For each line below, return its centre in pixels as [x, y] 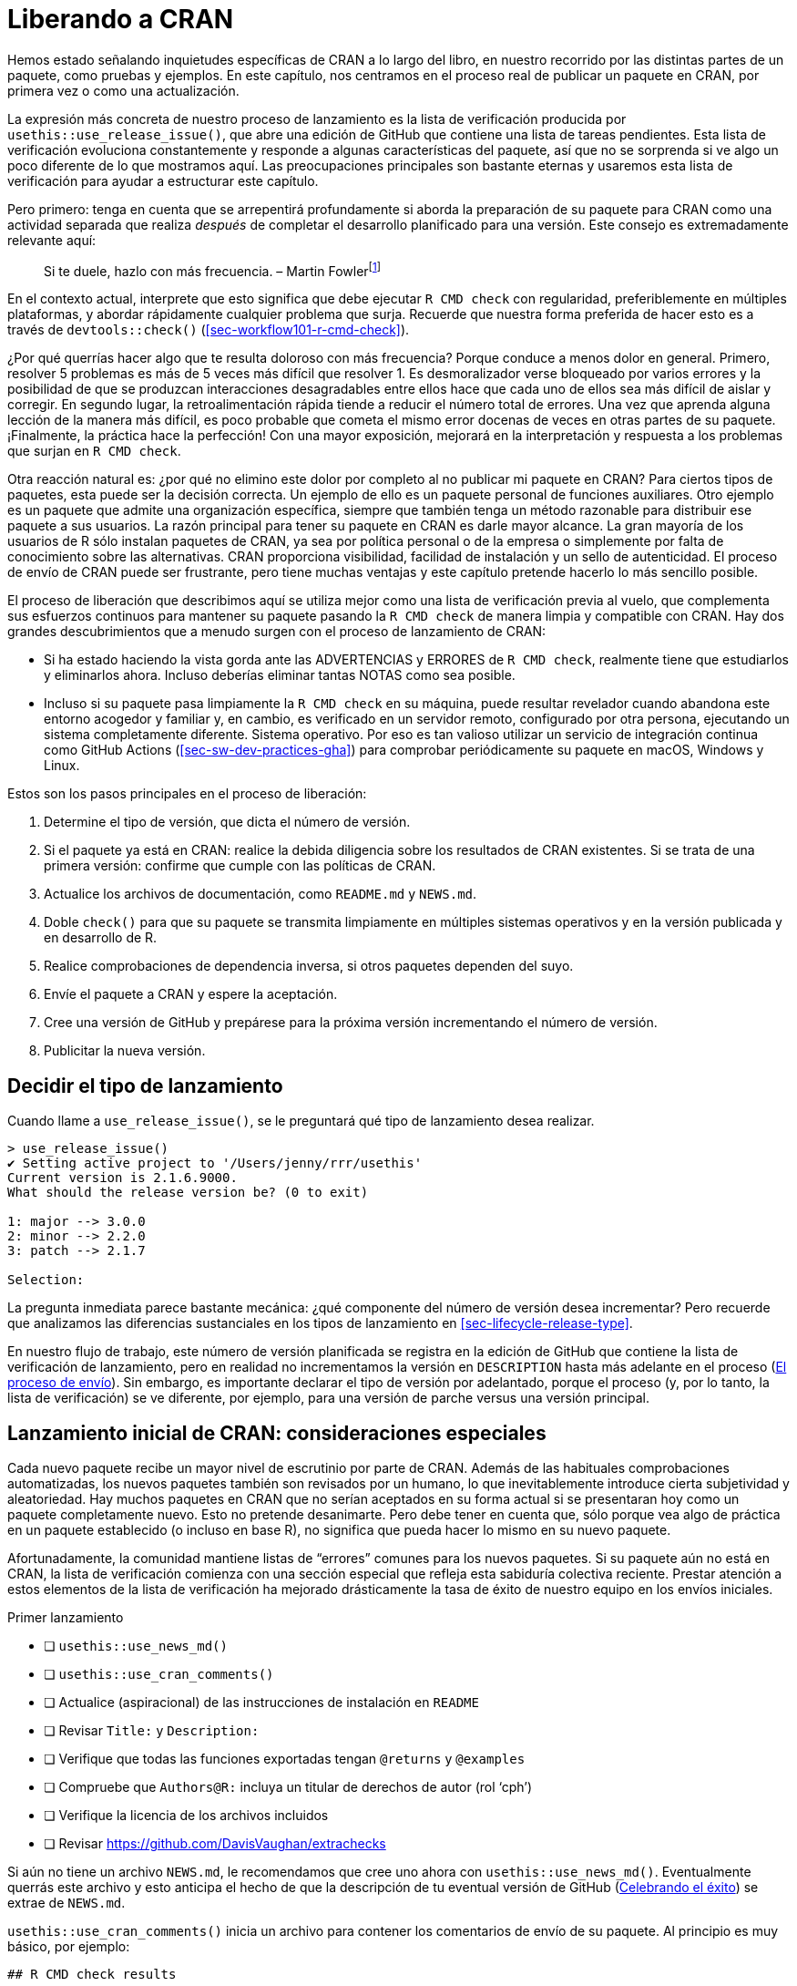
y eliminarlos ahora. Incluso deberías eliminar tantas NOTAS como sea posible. [280, 675]
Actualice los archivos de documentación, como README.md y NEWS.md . [261, 894]
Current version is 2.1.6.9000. [123, 1178]
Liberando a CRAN [121, 19]
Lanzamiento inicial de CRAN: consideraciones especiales [277, 1433]
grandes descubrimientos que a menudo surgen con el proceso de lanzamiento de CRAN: [277, 632]
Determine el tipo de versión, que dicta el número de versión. [227, 822]
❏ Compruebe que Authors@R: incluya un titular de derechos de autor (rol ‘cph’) [288, 1787]
